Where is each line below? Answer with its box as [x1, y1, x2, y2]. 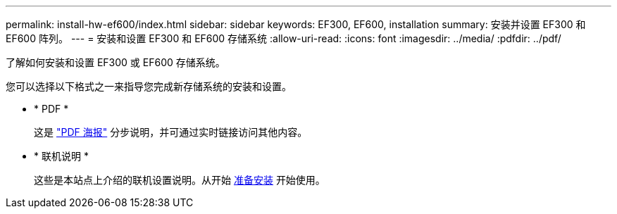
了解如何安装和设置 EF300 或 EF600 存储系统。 [6, 56, 225, 68]
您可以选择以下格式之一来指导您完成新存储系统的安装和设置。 [6, 80, 292, 92]
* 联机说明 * [34, 150, 89, 162]
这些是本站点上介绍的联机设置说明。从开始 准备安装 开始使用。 [34, 174, 325, 186]
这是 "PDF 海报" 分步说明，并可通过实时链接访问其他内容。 [34, 126, 308, 138]
